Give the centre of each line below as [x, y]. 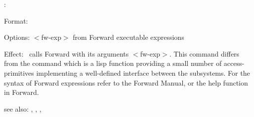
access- [234, 63]
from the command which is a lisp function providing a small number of [113, 63]
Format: [16, 20]
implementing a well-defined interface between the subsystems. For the [143, 73]
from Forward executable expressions [128, 37]
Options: [17, 37]
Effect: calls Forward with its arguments [66, 53]
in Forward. [21, 92]
